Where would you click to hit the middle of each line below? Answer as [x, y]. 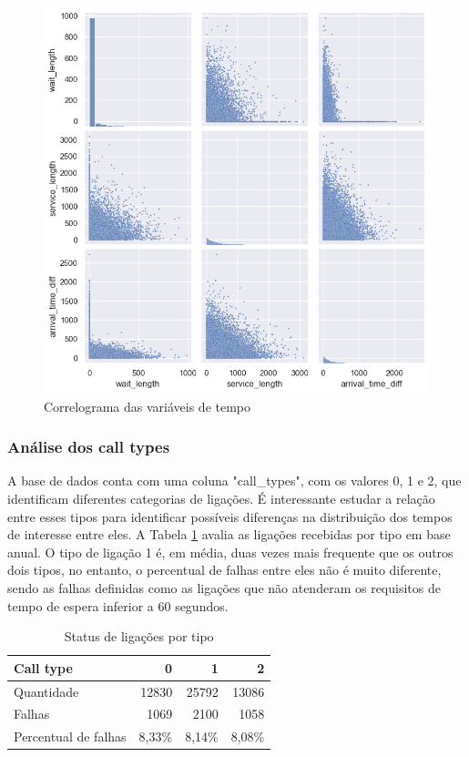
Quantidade [46, 691]
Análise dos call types [89, 447]
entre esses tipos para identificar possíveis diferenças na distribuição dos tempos [230, 516]
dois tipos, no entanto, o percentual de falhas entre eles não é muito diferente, [224, 570]
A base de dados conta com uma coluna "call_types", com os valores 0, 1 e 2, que [234, 481]
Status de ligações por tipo [139, 636]
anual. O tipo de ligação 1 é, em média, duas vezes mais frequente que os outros [230, 552]
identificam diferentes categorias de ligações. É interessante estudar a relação [221, 498]
